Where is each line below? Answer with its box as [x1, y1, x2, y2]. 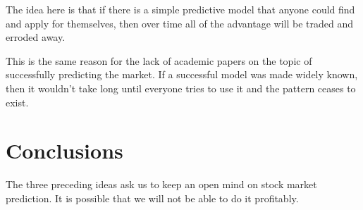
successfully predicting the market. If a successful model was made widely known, [6, 67, 358, 82]
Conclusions [6, 136, 123, 165]
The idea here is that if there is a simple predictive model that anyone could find [6, 2, 355, 16]
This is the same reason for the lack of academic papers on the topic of [6, 53, 312, 68]
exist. [6, 94, 29, 109]
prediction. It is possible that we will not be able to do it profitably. [6, 190, 299, 205]
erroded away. [6, 30, 66, 44]
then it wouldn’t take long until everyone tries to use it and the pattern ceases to [6, 80, 356, 95]
